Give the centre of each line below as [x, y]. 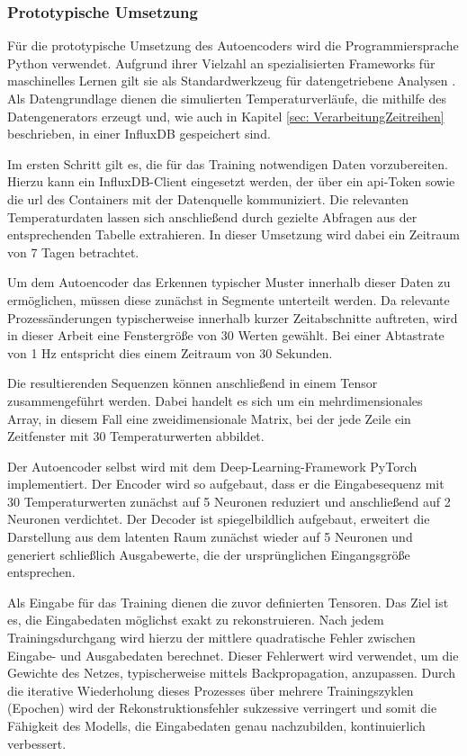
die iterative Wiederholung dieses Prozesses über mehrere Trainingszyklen [211, 690]
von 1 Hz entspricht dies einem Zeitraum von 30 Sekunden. [170, 352]
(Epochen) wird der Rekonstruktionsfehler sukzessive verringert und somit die [222, 708]
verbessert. [37, 743]
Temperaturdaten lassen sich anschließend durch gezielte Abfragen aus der [212, 216]
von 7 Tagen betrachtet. [73, 252]
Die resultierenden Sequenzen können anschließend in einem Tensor [193, 383]
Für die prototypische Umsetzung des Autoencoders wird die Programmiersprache [233, 45]
